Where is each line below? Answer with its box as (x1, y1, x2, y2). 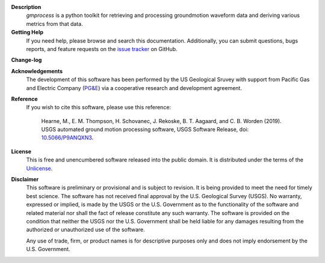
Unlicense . (26, 165, 53, 172)
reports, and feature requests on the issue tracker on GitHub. (26, 45, 178, 52)
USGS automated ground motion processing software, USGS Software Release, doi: (41, 126, 249, 133)
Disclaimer (11, 176, 39, 183)
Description (11, 4, 42, 10)
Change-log (11, 56, 42, 64)
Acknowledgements (11, 67, 63, 74)
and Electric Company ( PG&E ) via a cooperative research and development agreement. (26, 84, 242, 91)
